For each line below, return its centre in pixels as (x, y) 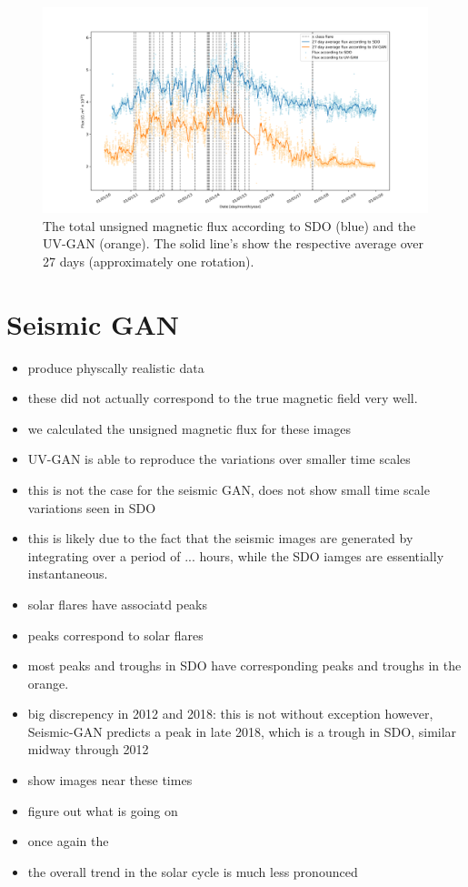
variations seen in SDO (92, 507)
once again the (68, 841)
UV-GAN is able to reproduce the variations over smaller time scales (219, 459)
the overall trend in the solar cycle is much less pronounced (193, 871)
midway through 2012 (88, 749)
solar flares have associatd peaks (118, 604)
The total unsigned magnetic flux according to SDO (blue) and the (229, 225)
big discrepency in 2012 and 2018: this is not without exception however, (230, 714)
